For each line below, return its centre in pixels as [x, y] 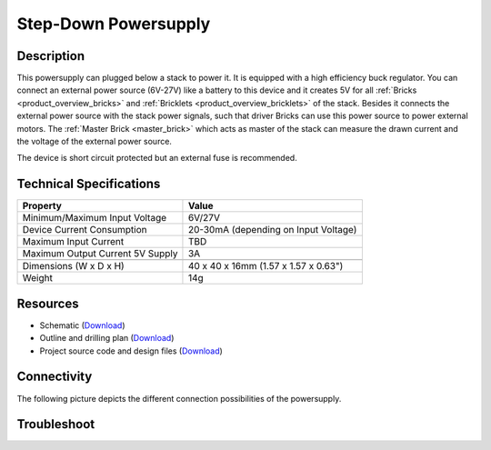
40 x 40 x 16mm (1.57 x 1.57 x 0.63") [266, 266]
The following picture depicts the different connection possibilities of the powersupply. [179, 398]
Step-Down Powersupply [114, 24]
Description [51, 56]
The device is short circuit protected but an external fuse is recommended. [157, 158]
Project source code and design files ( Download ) [131, 351]
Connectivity [55, 377]
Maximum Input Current [73, 242]
